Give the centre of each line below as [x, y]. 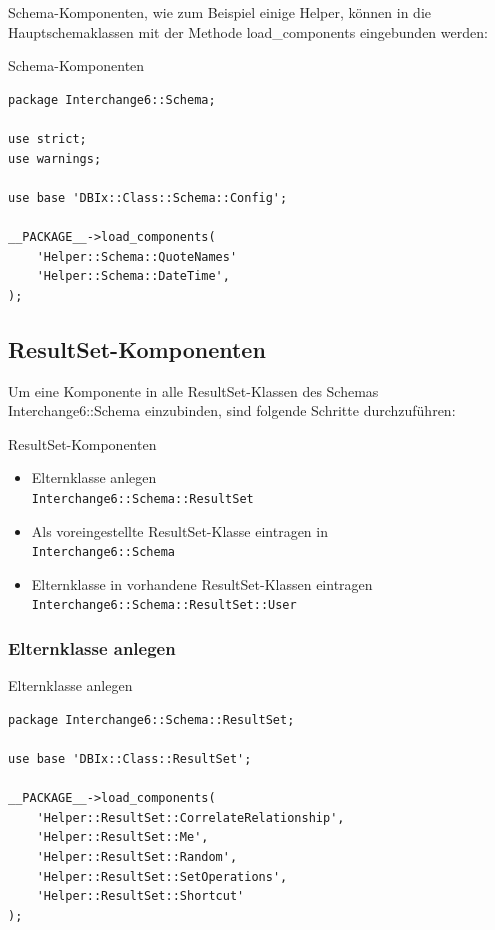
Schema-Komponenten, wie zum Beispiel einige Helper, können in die [220, 12]
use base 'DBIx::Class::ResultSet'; [130, 759]
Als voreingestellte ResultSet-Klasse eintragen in [179, 530]
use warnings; [55, 158]
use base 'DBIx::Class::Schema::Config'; [148, 197]
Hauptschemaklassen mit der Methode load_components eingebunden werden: [248, 31]
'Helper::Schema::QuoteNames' [137, 256]
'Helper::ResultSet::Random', [137, 857]
